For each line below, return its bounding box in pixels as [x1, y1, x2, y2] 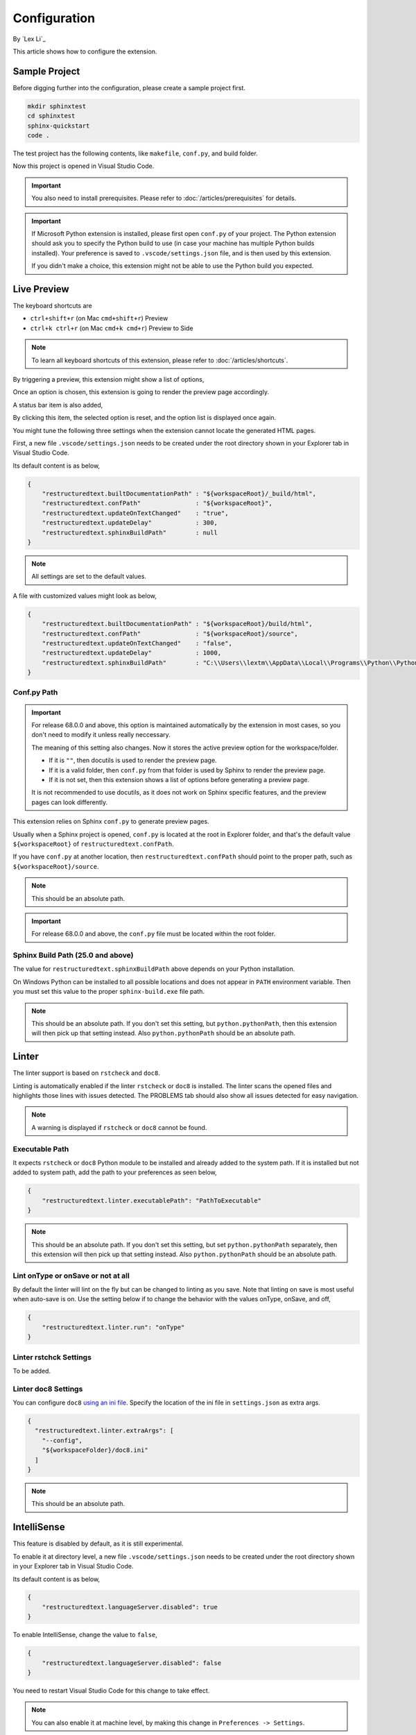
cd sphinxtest [27, 112, 76, 120]
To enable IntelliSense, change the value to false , [12, 1631, 157, 1639]
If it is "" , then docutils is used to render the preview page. [49, 756, 218, 765]
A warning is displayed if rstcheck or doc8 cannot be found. [31, 1123, 207, 1131]
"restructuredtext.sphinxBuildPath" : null [42, 528, 218, 536]
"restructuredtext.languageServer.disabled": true [42, 1603, 218, 1611]
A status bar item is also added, [12, 400, 103, 409]
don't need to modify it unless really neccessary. [31, 731, 171, 739]
